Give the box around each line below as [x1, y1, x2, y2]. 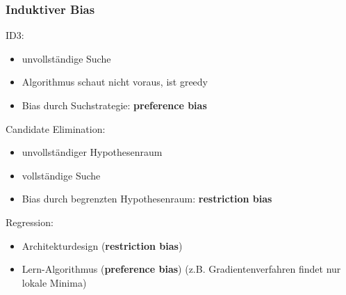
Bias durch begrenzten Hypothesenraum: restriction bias [22, 191, 272, 206]
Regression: [6, 214, 53, 229]
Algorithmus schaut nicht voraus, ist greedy [22, 74, 208, 89]
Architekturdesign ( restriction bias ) [22, 238, 183, 253]
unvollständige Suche [22, 51, 111, 65]
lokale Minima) [22, 275, 87, 289]
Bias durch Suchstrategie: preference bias [22, 98, 207, 112]
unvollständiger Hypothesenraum [22, 145, 163, 159]
